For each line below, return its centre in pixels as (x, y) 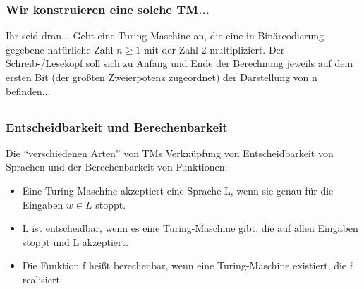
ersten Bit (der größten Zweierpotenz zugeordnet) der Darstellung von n (162, 77)
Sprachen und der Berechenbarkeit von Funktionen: (117, 167)
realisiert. (42, 279)
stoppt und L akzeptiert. (75, 241)
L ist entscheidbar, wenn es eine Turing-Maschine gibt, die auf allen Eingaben (190, 228)
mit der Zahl (171, 49)
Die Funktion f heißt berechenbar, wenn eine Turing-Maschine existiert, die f (187, 265)
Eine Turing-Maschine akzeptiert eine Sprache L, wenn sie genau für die (178, 191)
